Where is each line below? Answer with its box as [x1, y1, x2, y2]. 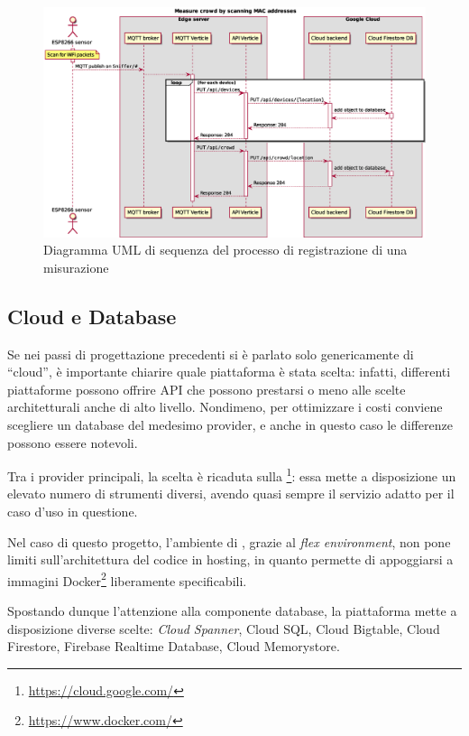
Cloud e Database [7, 302, 177, 330]
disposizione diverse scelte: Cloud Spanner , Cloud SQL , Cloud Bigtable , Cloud [7, 619, 440, 638]
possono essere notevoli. [7, 433, 138, 452]
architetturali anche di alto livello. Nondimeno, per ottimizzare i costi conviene [7, 397, 443, 416]
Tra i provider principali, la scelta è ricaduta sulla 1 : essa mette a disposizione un [7, 464, 456, 485]
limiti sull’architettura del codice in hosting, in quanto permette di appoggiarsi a [7, 550, 454, 569]
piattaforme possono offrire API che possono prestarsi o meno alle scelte [7, 379, 406, 398]
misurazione [43, 257, 109, 276]
